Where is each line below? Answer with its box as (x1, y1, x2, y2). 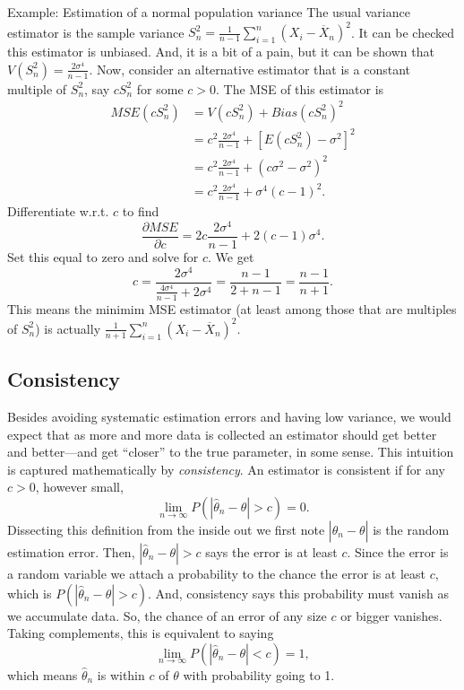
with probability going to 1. (183, 665, 335, 684)
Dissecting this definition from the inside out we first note (7, 520, 325, 538)
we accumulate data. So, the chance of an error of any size (7, 606, 327, 624)
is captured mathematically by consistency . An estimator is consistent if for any (7, 459, 445, 478)
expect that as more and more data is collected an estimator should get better (7, 424, 437, 443)
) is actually (35, 319, 101, 337)
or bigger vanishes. (340, 606, 443, 624)
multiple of (7, 79, 67, 98)
